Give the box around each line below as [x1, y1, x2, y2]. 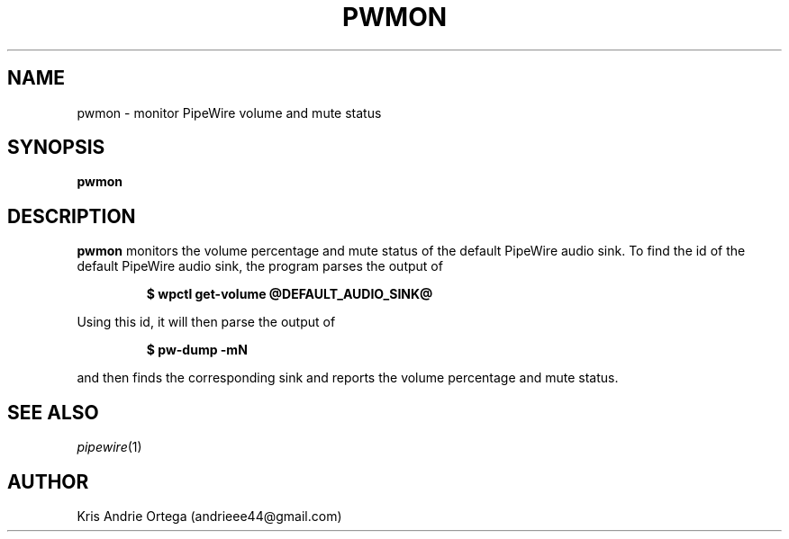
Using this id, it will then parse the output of [77, 314, 336, 330]
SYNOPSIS [7, 136, 105, 159]
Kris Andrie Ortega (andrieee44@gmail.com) [77, 508, 342, 524]
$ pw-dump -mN [146, 342, 248, 358]
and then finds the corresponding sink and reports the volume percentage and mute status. [77, 370, 619, 386]
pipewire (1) [77, 439, 142, 455]
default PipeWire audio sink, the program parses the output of [77, 258, 443, 274]
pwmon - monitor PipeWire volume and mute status [77, 104, 382, 121]
